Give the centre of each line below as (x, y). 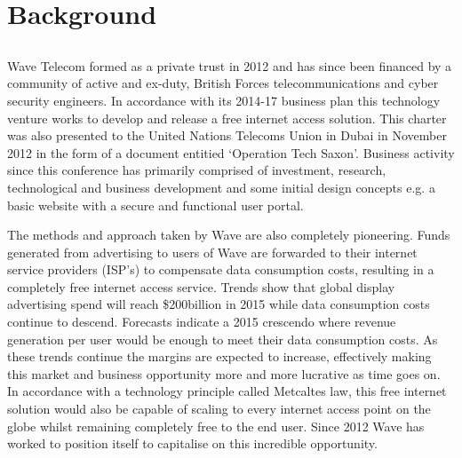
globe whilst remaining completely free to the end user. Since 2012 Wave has (216, 426)
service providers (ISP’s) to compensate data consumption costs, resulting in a (221, 269)
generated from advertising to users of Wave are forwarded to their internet (212, 252)
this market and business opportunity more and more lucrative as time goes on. (224, 373)
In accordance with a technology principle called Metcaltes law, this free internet (227, 391)
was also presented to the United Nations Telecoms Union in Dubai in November (227, 135)
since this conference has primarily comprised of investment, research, (197, 170)
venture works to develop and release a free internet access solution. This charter (227, 118)
